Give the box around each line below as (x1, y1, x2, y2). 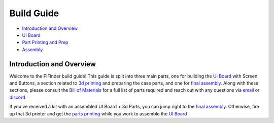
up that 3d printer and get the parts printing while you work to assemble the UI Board (9, 110, 187, 116)
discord (9, 94, 25, 100)
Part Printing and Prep (22, 39, 68, 46)
